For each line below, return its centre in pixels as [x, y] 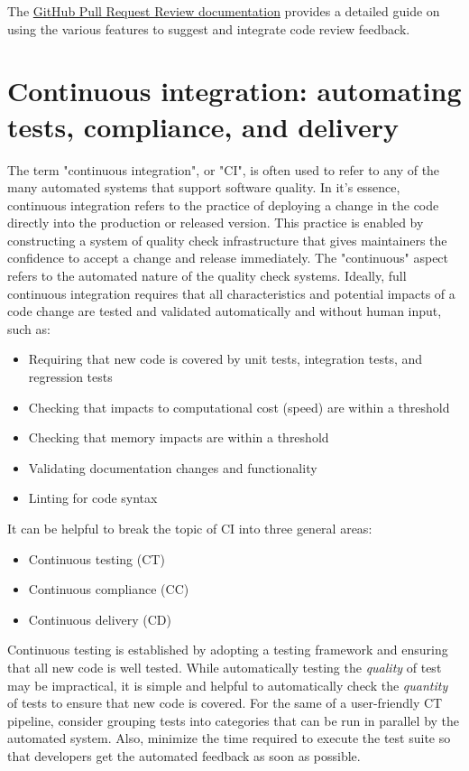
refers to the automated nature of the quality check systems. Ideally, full [207, 276]
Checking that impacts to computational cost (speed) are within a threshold [239, 407]
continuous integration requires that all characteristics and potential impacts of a [231, 293]
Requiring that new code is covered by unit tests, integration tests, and [225, 359]
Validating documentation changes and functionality [173, 467]
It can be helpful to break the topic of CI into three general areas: [190, 528]
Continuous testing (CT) [97, 558]
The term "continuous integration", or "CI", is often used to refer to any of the [224, 169]
